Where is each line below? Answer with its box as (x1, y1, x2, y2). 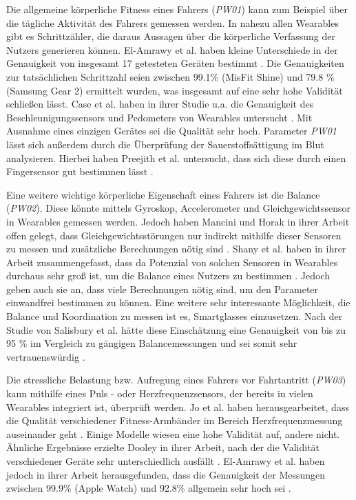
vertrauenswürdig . (6, 349, 85, 363)
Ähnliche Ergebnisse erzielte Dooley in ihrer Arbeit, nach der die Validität (6, 440, 320, 454)
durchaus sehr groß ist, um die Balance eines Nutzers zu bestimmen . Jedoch (6, 268, 330, 283)
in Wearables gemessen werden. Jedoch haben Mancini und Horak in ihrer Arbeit (6, 214, 350, 228)
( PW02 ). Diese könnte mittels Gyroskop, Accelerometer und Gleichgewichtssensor (6, 201, 350, 215)
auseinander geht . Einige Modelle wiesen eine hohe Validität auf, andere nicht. (6, 426, 340, 441)
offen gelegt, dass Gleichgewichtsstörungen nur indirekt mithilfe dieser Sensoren (6, 228, 342, 242)
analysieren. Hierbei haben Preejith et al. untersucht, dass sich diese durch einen (6, 150, 346, 165)
